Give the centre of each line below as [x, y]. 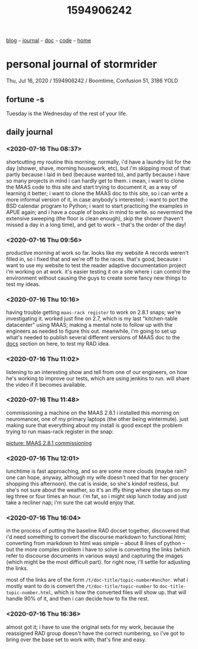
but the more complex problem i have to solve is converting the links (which [98, 550]
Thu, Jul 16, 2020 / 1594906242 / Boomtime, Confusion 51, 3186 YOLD [92, 81]
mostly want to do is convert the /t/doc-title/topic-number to [82, 586]
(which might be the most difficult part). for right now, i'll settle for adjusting [98, 562]
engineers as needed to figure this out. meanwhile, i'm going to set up [91, 331]
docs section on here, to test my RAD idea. [58, 344]
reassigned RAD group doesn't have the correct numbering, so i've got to [95, 633]
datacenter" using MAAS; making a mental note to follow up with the [90, 325]
